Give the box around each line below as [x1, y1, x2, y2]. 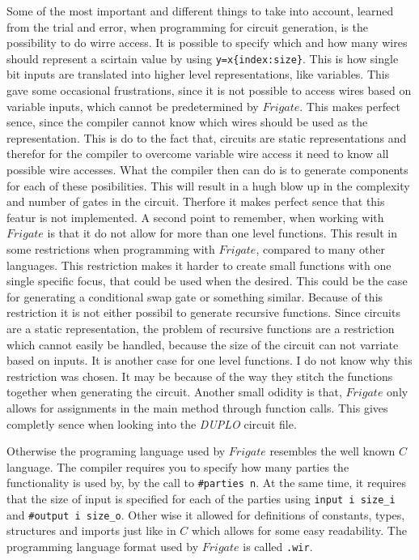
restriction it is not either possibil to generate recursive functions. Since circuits [6, 304, 400, 321]
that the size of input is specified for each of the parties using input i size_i [6, 489, 396, 507]
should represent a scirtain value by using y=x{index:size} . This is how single [6, 49, 399, 66]
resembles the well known [269, 442, 396, 460]
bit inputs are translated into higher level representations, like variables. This [6, 66, 390, 83]
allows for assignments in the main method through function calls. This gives [6, 399, 388, 416]
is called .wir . [243, 537, 313, 554]
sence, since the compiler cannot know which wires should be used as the [6, 113, 368, 130]
